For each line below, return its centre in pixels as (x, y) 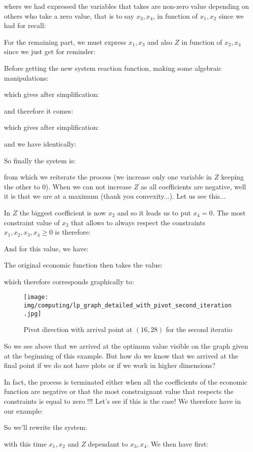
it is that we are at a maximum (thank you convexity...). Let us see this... (115, 196)
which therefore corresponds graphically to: (69, 281)
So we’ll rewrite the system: (46, 427)
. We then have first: (178, 443)
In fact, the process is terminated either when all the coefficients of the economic (126, 381)
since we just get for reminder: (50, 51)
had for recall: (25, 25)
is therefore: (73, 232)
